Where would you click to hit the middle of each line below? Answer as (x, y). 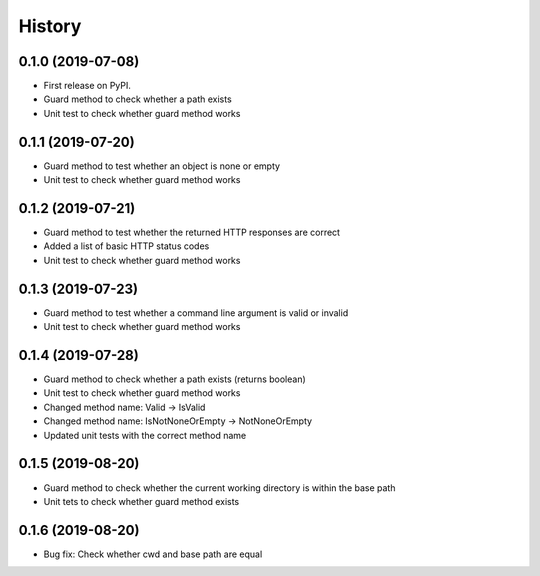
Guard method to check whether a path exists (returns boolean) (175, 379)
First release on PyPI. (87, 86)
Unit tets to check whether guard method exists (141, 501)
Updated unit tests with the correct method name (145, 435)
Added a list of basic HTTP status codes (126, 246)
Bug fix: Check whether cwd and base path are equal (153, 554)
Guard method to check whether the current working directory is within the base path (219, 487)
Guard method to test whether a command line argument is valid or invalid (196, 312)
